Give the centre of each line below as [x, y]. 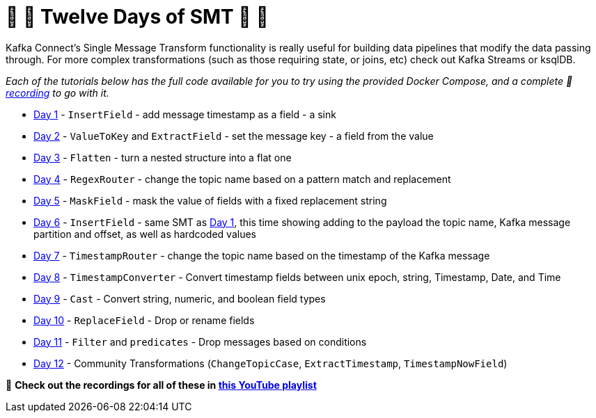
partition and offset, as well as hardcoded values [145, 234]
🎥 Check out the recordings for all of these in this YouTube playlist [161, 385]
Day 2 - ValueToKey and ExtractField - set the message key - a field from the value [234, 136]
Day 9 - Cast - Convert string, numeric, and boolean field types [180, 298]
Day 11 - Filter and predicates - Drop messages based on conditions [200, 341]
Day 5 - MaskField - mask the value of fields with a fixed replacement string [210, 200]
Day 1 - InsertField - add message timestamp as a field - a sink [185, 114]
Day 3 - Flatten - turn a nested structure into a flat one [163, 157]
